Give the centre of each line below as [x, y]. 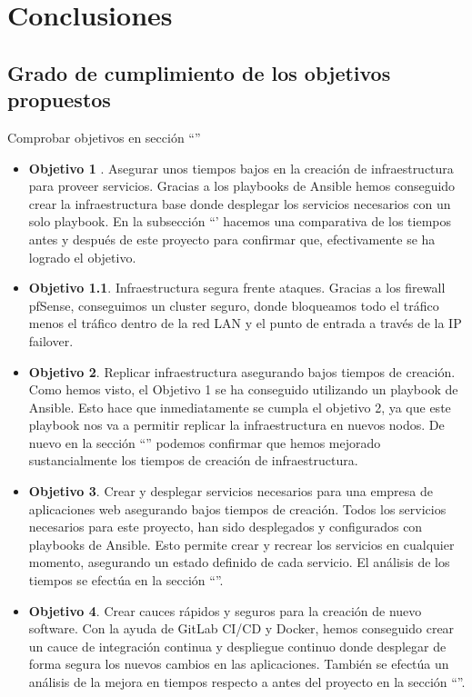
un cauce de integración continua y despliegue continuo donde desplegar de [237, 646]
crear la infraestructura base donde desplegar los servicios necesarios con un [240, 203]
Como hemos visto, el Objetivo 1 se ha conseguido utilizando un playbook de [243, 389]
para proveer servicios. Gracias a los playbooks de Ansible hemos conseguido [242, 186]
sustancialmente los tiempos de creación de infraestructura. [193, 460]
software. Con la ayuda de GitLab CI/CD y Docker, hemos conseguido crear [241, 628]
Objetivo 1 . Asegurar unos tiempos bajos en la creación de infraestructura [241, 168]
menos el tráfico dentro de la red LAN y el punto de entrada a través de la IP [245, 323]
